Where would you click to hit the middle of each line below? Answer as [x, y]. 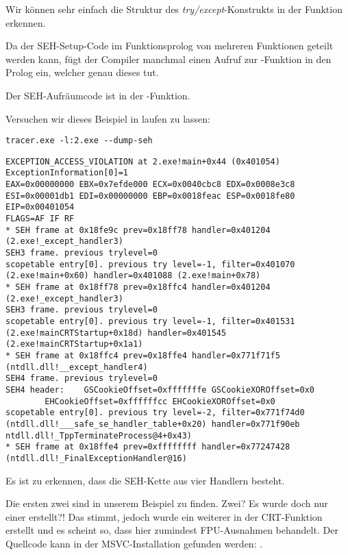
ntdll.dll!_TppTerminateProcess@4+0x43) [99, 435]
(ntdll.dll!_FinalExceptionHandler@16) [96, 458]
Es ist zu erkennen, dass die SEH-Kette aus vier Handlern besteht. [145, 480]
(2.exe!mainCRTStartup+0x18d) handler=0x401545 [116, 333]
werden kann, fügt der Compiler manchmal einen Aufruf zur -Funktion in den [169, 59]
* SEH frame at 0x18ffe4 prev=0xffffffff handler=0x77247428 [148, 447]
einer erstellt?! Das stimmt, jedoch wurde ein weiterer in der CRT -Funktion [164, 516]
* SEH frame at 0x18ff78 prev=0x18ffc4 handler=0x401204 [138, 287]
